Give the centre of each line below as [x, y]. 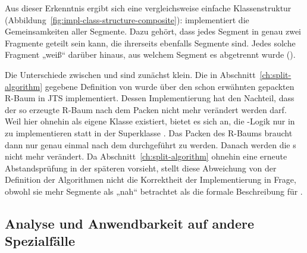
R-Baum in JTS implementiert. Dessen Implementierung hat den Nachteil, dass [150, 98]
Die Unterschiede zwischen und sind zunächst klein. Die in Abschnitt [130, 74]
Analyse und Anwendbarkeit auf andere [130, 223]
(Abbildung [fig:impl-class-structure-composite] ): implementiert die [127, 19]
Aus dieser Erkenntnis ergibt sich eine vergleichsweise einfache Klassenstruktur [148, 8]
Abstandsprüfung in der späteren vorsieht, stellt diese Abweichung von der [141, 168]
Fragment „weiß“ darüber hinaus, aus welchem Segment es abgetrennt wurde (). [150, 54]
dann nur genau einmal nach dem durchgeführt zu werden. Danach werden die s [151, 144]
